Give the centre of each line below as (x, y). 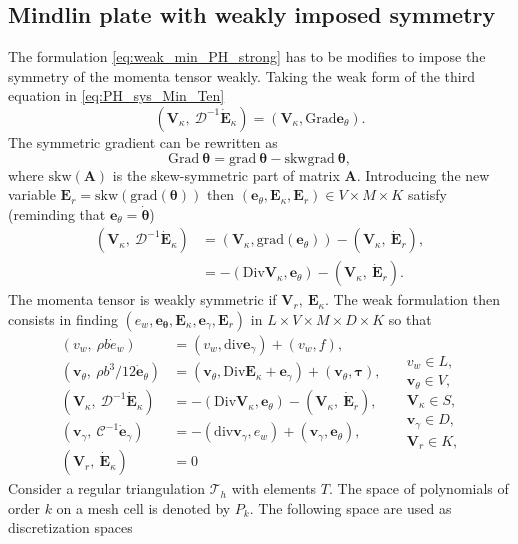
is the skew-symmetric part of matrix (226, 174)
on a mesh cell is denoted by (143, 507)
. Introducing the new (423, 174)
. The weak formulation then (413, 299)
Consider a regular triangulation (107, 488)
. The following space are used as (350, 507)
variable (32, 194)
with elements (274, 488)
